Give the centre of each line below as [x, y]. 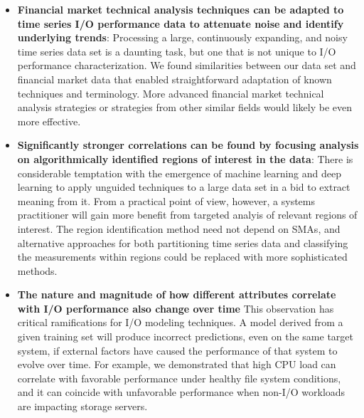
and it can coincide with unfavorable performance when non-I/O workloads [181, 392]
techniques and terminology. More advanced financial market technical [171, 93]
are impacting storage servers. [82, 406]
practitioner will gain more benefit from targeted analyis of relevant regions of [187, 215]
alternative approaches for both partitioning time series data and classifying [183, 242]
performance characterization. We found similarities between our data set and [187, 65]
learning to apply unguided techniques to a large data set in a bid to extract [184, 187]
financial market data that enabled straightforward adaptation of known [175, 79]
